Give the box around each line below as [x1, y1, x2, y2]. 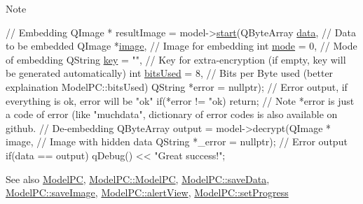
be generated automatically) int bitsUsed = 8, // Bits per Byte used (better [6, 66, 334, 80]
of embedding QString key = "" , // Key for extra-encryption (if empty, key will [6, 52, 346, 66]
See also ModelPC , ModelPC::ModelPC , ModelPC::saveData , [6, 171, 270, 186]
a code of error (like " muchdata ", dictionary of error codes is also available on [6, 107, 338, 122]
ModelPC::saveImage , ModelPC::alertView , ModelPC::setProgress [6, 185, 289, 200]
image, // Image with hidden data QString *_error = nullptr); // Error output [6, 134, 348, 149]
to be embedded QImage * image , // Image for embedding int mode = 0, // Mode [6, 38, 357, 53]
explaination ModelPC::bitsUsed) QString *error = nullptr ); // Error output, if [6, 79, 348, 94]
